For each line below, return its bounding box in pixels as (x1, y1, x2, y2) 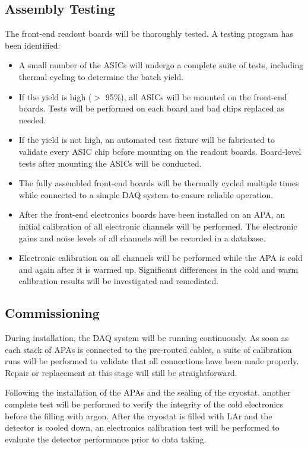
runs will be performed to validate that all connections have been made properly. (5, 355, 299, 367)
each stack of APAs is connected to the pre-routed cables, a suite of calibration (5, 343, 292, 355)
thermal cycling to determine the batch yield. (18, 70, 184, 82)
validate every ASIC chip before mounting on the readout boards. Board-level (18, 145, 301, 157)
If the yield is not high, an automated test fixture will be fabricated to (18, 133, 275, 146)
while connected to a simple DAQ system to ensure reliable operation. (18, 188, 274, 200)
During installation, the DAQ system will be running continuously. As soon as (5, 332, 289, 344)
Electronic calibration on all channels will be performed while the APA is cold (18, 251, 303, 264)
